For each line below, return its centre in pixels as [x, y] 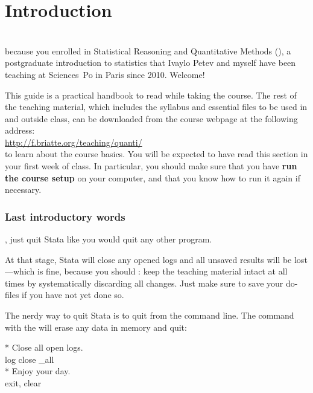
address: [20, 130]
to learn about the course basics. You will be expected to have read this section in [156, 154]
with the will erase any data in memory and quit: [96, 327]
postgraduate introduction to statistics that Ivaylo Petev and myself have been [150, 63]
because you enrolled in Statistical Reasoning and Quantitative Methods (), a [148, 50]
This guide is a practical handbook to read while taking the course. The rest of [151, 95]
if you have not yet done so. [73, 295]
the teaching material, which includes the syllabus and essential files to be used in [156, 107]
